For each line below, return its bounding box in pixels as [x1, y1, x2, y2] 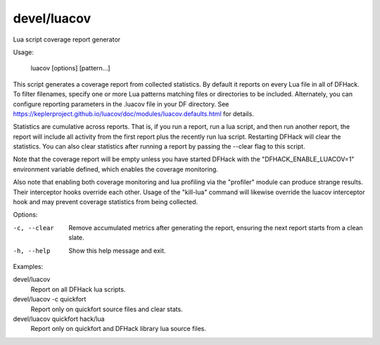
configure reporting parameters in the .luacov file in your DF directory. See [13, 99, 229, 108]
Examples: [13, 262, 44, 270]
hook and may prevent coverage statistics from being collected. [13, 198, 198, 206]
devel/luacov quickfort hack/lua [13, 314, 105, 323]
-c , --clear [13, 224, 54, 232]
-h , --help [13, 246, 51, 255]
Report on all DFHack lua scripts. [30, 285, 126, 294]
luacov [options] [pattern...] [30, 64, 110, 73]
